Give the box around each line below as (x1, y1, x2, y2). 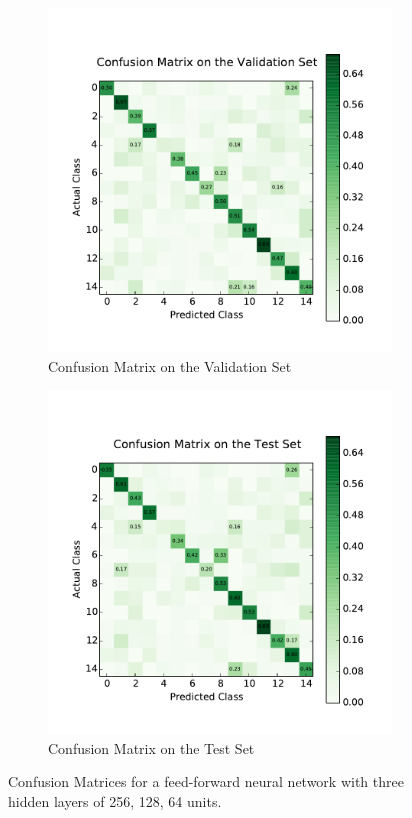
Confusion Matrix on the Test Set (48, 737, 255, 758)
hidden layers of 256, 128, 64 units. (8, 790, 222, 811)
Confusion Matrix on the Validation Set (48, 355, 292, 376)
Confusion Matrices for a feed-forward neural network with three (8, 771, 404, 792)
